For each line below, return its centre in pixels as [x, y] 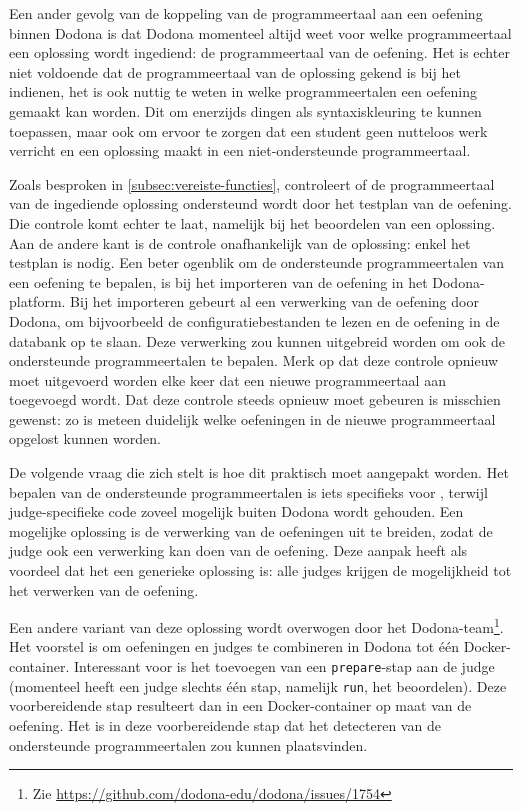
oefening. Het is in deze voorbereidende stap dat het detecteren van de [225, 724]
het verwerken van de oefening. [104, 589]
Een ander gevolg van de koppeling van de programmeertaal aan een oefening [246, 13]
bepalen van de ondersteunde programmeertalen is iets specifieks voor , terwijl [248, 491]
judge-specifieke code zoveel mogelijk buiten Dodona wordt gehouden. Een [236, 511]
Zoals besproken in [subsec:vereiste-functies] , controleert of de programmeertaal [252, 183]
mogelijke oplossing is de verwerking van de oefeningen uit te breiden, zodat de [251, 530]
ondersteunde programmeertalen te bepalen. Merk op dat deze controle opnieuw [254, 360]
